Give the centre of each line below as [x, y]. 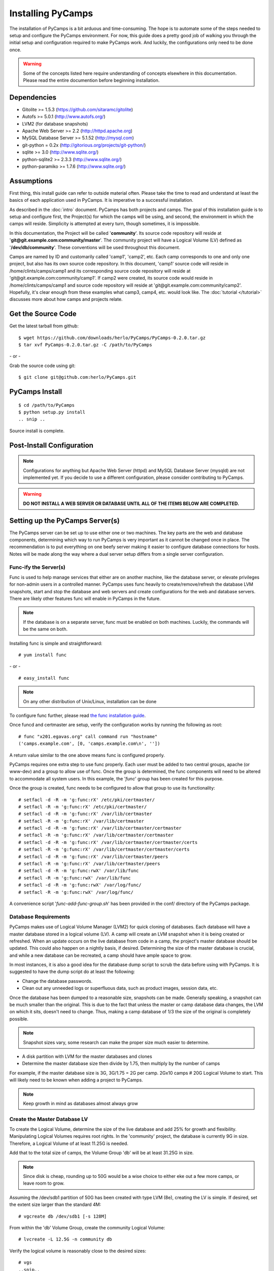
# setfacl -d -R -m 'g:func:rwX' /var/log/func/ [80, 885]
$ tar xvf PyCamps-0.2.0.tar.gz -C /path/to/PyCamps [85, 345]
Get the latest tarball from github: [44, 326]
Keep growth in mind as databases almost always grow [80, 1103]
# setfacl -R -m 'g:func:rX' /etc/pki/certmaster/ [83, 807]
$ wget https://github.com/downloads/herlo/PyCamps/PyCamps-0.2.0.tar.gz [112, 338]
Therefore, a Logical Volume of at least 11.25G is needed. [69, 1143]
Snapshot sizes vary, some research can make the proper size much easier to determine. [116, 1042]
